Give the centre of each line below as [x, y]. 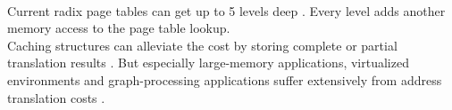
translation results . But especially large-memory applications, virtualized [208, 63]
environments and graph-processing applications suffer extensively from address [225, 79]
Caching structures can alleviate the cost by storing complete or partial [202, 45]
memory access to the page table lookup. [119, 28]
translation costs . [56, 97]
